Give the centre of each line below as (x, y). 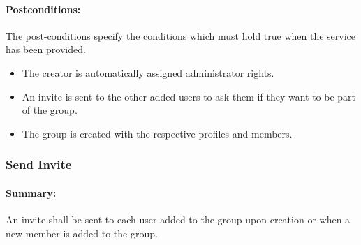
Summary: (31, 192)
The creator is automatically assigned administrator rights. (148, 72)
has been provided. (46, 49)
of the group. (50, 110)
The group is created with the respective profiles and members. (157, 133)
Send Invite (39, 164)
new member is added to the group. (82, 233)
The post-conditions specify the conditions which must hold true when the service (181, 35)
